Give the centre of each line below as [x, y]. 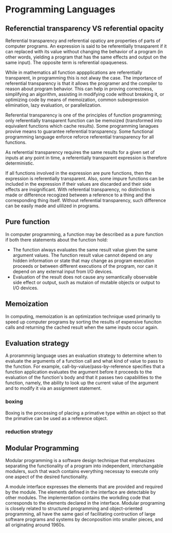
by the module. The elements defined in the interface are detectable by [81, 492]
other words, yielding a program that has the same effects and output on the [86, 57]
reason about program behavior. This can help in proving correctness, [79, 89]
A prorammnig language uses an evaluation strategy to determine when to [84, 356]
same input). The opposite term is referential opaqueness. [67, 62]
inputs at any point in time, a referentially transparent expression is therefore [86, 158]
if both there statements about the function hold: [56, 240]
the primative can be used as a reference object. [57, 418]
